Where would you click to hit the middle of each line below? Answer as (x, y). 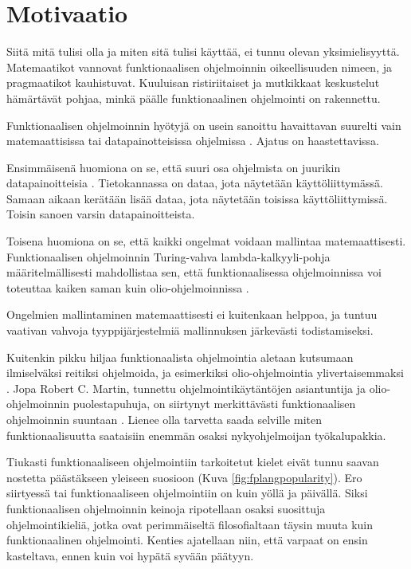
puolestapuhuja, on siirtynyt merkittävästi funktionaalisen (214, 404)
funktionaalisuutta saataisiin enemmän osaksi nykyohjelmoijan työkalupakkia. (196, 435)
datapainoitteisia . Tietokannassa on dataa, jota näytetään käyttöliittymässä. (195, 183)
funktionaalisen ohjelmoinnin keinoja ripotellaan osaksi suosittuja (166, 508)
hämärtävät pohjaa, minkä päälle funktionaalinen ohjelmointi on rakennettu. (194, 98)
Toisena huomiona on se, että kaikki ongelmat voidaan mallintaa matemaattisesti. (206, 241)
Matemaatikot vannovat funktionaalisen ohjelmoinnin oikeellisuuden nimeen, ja (199, 67)
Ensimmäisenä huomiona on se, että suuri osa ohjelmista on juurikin (174, 167)
